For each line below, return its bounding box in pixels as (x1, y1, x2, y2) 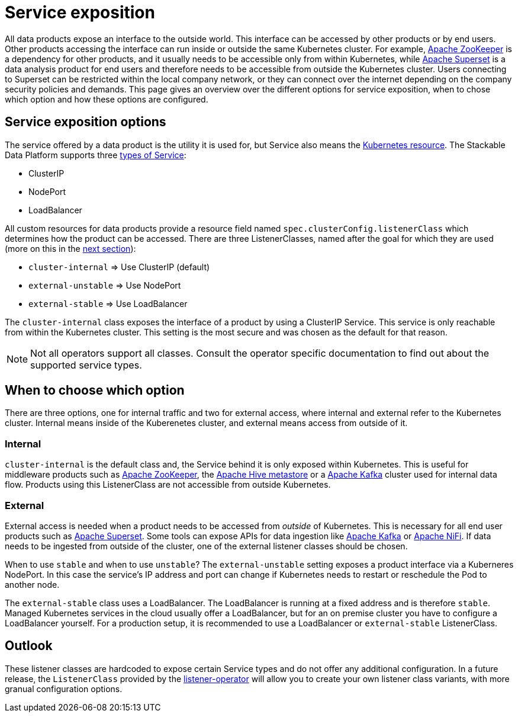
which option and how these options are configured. (5, 94, 208, 104)
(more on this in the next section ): (5, 243, 136, 254)
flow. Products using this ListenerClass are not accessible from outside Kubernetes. (5, 479, 331, 490)
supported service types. (30, 358, 142, 371)
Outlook (5, 638, 53, 654)
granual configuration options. (5, 683, 123, 694)
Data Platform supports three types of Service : (5, 149, 186, 160)
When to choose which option (5, 383, 185, 398)
